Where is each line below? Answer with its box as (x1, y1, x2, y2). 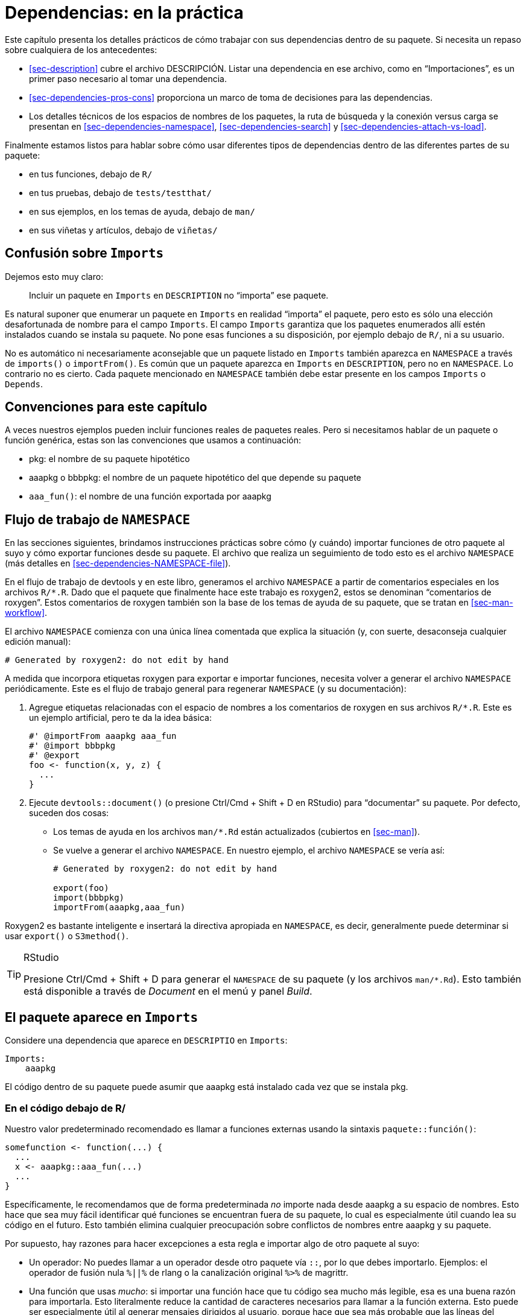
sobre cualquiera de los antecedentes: (5, 44, 157, 55)
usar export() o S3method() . (5, 931, 128, 942)
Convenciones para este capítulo (5, 399, 208, 415)
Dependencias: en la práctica (5, 2, 244, 23)
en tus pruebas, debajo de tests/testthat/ (29, 187, 212, 198)
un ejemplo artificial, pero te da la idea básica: (29, 712, 212, 723)
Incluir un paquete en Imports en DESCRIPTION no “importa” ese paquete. (29, 290, 329, 300)
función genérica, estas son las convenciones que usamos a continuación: (5, 435, 302, 446)
